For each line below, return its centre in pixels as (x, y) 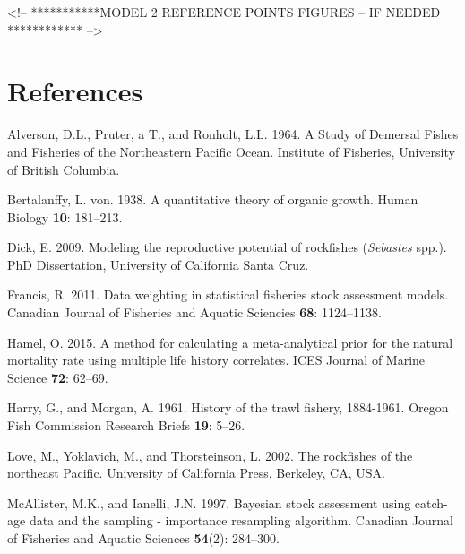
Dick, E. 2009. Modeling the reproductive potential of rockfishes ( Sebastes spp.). (227, 247)
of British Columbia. (64, 169)
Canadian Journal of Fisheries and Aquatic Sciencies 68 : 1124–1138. (194, 312)
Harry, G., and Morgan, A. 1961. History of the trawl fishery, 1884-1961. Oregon (228, 407)
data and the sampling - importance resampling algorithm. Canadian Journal (241, 520)
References (75, 91)
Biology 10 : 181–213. (65, 216)
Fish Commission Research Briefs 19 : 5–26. (126, 425)
